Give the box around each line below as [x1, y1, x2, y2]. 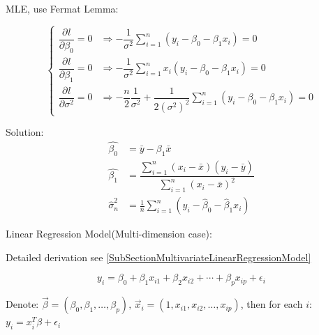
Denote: [6, 297, 39, 311]
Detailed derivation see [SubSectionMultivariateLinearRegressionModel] [6, 249, 311, 264]
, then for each [240, 297, 303, 311]
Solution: [6, 125, 44, 139]
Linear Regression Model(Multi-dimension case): [6, 226, 212, 241]
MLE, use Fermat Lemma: [6, 1, 119, 15]
